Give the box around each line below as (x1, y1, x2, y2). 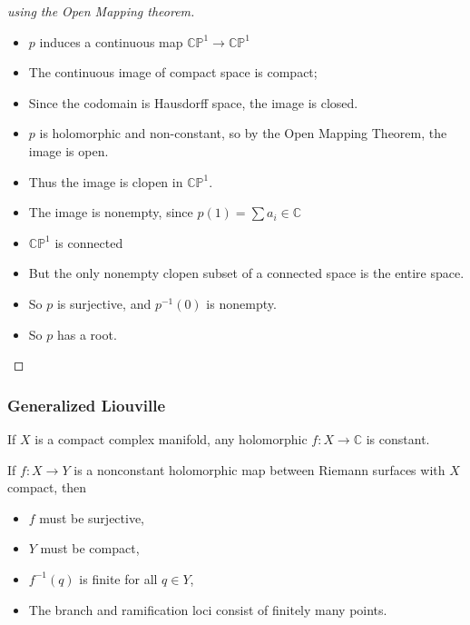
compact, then (7, 478, 87, 497)
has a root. (56, 324, 117, 343)
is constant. (366, 429, 430, 448)
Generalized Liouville (7, 393, 166, 416)
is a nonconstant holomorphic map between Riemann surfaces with (73, 460, 446, 479)
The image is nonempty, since (28, 203, 193, 222)
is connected (54, 233, 123, 252)
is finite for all (79, 569, 158, 588)
